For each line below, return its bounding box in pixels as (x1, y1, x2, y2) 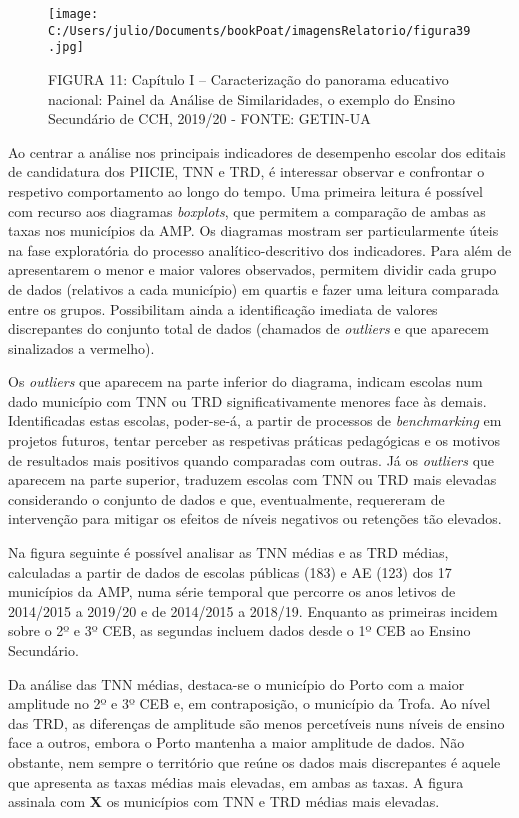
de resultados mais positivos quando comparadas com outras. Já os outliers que (8, 449, 495, 470)
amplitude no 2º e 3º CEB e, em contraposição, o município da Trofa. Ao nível (8, 693, 491, 714)
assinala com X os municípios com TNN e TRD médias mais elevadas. (8, 791, 440, 812)
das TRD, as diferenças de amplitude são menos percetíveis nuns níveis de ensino (8, 712, 505, 733)
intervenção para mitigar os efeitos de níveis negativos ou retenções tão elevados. (8, 508, 502, 529)
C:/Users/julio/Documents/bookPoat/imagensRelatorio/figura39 (48, 23, 471, 38)
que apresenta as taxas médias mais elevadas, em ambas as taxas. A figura (8, 771, 464, 792)
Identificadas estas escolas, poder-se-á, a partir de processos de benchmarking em (8, 410, 502, 431)
